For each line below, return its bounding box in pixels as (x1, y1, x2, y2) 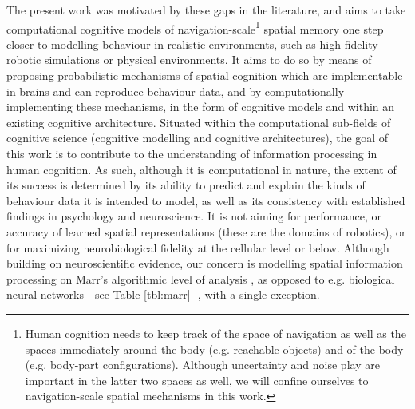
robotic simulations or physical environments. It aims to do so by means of (6, 51, 372, 68)
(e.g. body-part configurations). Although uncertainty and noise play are (25, 356, 380, 373)
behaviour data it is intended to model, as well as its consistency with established (6, 192, 405, 208)
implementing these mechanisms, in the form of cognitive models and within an (6, 98, 395, 115)
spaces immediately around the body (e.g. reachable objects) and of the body (25, 340, 404, 357)
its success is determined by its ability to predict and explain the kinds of (6, 177, 366, 193)
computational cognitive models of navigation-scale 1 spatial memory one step (6, 18, 384, 37)
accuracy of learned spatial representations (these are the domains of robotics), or (6, 223, 406, 240)
